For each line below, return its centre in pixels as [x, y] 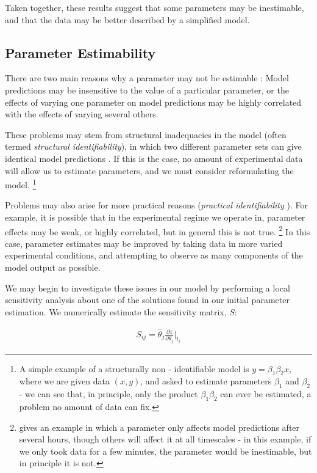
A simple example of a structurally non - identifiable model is [134, 368]
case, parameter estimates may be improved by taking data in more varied [144, 243]
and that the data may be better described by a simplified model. [127, 19]
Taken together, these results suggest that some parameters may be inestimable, [155, 7]
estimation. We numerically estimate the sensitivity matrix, [116, 311]
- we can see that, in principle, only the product [109, 394]
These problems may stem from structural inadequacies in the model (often [146, 134]
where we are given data [65, 381]
